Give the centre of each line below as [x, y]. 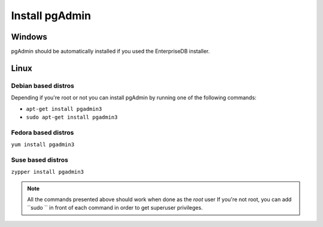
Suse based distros [40, 160]
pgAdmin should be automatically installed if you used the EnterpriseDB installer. [110, 52]
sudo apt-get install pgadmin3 [72, 117]
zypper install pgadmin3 [47, 172]
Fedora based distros [42, 132]
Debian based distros [43, 86]
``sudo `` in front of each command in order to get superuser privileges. [115, 208]
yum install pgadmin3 [43, 145]
